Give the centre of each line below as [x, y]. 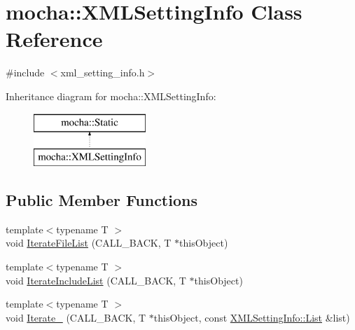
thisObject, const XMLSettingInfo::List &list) [252, 317]
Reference [54, 39]
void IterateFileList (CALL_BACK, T [89, 243]
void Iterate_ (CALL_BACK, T [76, 317]
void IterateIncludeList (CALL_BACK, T [96, 280]
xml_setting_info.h [103, 73]
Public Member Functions [102, 200]
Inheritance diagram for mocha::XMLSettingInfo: [111, 96]
